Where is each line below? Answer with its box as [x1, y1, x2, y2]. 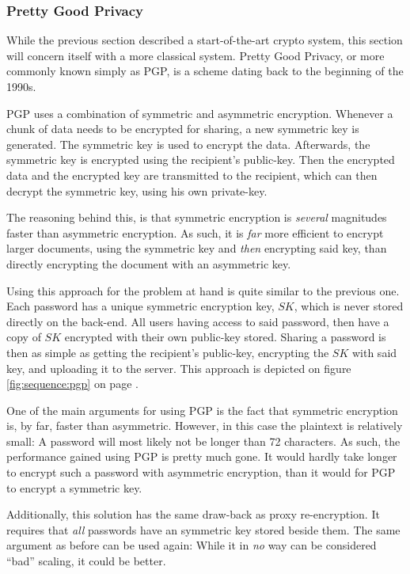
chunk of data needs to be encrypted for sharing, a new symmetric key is [6, 120, 359, 137]
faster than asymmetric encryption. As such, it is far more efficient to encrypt [6, 224, 384, 241]
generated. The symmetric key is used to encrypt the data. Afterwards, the [6, 135, 370, 152]
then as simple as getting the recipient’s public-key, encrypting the [6, 344, 329, 360]
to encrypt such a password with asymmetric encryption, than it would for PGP [6, 464, 396, 481]
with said [351, 344, 397, 360]
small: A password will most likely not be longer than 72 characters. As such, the [6, 432, 401, 449]
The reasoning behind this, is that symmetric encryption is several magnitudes [6, 209, 387, 226]
